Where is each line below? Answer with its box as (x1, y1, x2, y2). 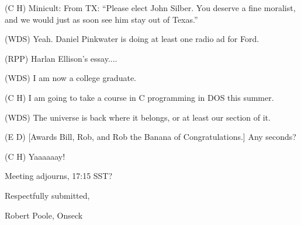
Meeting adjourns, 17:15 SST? (5, 170, 113, 182)
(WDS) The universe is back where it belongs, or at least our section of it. (5, 111, 271, 123)
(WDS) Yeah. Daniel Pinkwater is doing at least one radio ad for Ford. (5, 33, 260, 45)
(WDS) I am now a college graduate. (5, 72, 136, 84)
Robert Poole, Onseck (5, 209, 83, 221)
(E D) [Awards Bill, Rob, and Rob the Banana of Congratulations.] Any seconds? (5, 131, 296, 143)
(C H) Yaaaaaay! (5, 150, 65, 162)
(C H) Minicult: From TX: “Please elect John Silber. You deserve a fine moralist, (5, 2, 296, 13)
